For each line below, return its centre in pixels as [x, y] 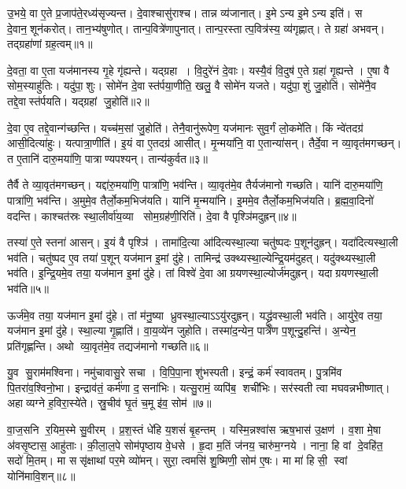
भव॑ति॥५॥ [28, 288]
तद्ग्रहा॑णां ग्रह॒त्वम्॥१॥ [50, 44]
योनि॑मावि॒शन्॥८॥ [41, 475]
